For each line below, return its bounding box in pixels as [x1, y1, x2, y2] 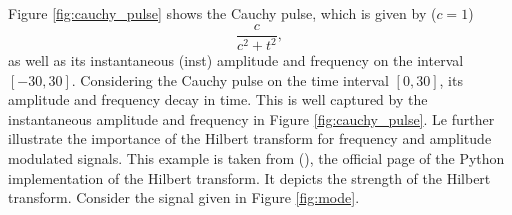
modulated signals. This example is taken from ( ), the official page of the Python [8, 147, 505, 168]
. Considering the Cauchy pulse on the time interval [71, 69, 389, 90]
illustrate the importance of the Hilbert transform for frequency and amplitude [8, 128, 492, 149]
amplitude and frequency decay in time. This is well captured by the [8, 89, 428, 110]
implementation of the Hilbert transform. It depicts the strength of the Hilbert [8, 167, 491, 188]
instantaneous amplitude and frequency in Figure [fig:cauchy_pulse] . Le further [8, 108, 495, 129]
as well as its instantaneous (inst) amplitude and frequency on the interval [8, 50, 464, 70]
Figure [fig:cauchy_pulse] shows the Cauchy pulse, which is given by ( [8, 3, 437, 23]
